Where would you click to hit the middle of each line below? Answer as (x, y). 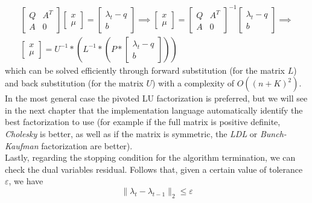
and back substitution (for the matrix (74, 83)
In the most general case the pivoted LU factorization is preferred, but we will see (156, 98)
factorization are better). (87, 145)
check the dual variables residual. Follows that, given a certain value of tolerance (154, 169)
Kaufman (22, 145)
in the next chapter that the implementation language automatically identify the (154, 110)
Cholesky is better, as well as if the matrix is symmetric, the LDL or (131, 133)
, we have (26, 181)
